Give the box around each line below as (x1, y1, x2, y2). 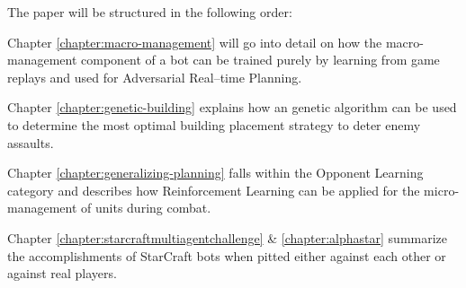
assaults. (7, 133, 54, 152)
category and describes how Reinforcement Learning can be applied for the (7, 180, 420, 199)
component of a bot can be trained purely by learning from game (81, 50, 440, 69)
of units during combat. (81, 198, 211, 217)
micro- (424, 180, 460, 199)
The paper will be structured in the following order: (7, 3, 292, 21)
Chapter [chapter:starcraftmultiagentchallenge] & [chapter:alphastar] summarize (7, 228, 448, 247)
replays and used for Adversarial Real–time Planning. (7, 67, 302, 86)
